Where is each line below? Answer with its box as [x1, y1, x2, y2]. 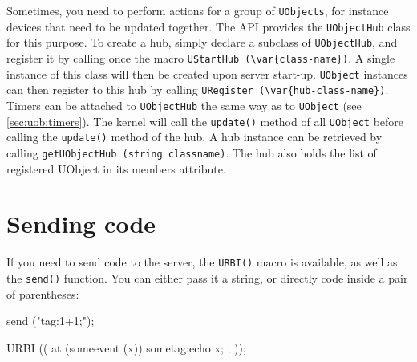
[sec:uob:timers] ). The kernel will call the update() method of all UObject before [6, 112, 404, 129]
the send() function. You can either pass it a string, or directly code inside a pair [6, 269, 408, 286]
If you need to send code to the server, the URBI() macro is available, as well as [6, 254, 398, 270]
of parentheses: [6, 285, 79, 302]
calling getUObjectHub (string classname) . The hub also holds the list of [6, 144, 377, 161]
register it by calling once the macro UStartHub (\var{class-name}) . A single [6, 49, 395, 66]
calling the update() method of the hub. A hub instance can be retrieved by [6, 128, 383, 145]
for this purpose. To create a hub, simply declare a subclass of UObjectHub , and [6, 34, 398, 51]
